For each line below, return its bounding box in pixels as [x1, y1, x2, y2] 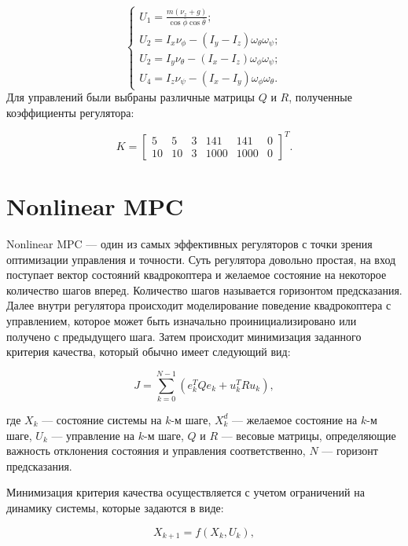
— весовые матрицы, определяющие [221, 427, 396, 443]
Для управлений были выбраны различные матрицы [6, 89, 255, 105]
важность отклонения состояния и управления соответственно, [6, 442, 306, 459]
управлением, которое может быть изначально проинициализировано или [6, 313, 357, 329]
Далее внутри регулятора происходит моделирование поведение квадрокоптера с [6, 297, 391, 313]
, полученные [289, 89, 352, 105]
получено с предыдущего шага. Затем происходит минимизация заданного [6, 328, 362, 344]
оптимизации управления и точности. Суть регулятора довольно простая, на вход [6, 251, 396, 267]
